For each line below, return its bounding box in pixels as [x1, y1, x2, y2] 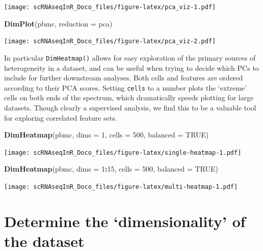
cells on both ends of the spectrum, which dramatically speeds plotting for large [4, 92, 254, 103]
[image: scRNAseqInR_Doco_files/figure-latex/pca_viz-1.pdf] [4, 4, 216, 11]
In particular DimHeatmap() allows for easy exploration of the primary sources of [4, 52, 256, 63]
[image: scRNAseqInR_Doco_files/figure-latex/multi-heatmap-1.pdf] [4, 183, 238, 191]
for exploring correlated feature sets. [4, 112, 117, 123]
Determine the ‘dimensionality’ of [4, 210, 246, 231]
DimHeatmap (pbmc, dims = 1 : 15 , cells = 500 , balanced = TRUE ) [4, 163, 219, 174]
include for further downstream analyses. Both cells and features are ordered [4, 72, 243, 83]
